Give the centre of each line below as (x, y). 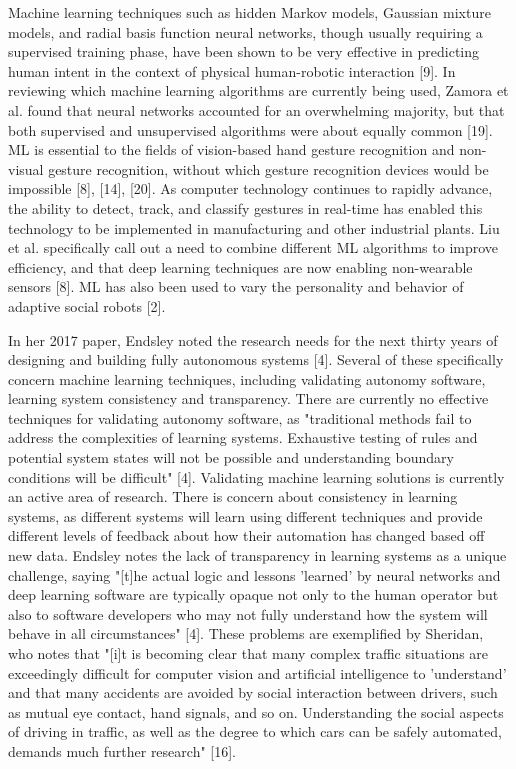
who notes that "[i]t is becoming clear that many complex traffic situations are (248, 653)
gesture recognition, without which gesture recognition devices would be (268, 168)
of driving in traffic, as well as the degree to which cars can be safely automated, (255, 731)
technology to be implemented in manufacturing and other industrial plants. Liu (254, 227)
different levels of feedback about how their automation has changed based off (246, 535)
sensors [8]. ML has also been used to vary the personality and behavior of (236, 286)
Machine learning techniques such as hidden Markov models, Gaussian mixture (249, 12)
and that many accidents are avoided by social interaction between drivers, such (253, 692)
